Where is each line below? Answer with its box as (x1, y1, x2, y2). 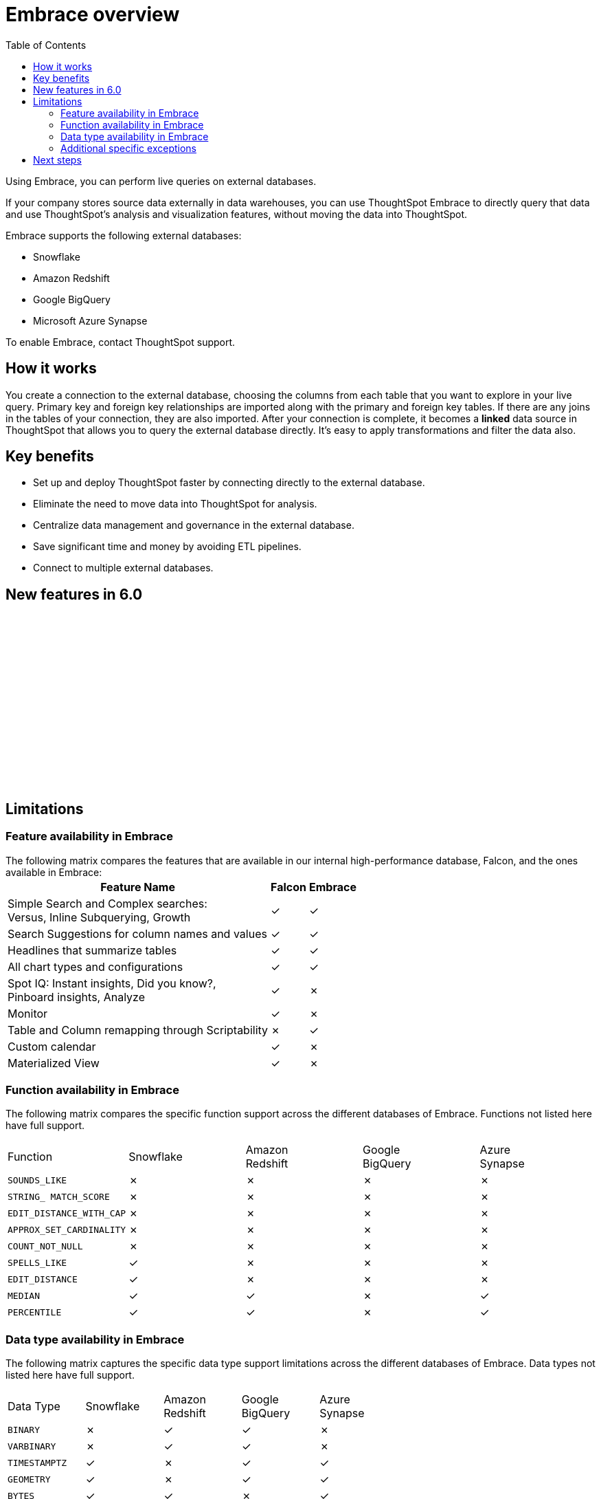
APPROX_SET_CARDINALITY (8, 1224, 126, 1235)
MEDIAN (8, 1290, 40, 1301)
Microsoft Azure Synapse (33, 314, 148, 327)
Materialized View (8, 1055, 100, 1070)
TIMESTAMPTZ (8, 1457, 67, 1468)
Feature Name (100, 879, 175, 894)
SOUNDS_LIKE (8, 1174, 67, 1185)
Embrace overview (5, 3, 180, 26)
